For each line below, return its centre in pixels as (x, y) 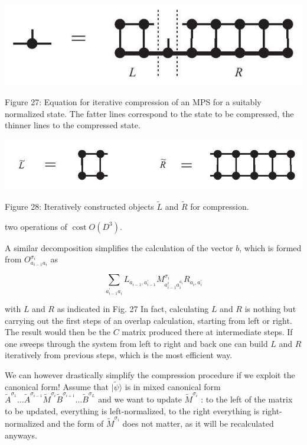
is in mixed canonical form (173, 386)
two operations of (36, 226)
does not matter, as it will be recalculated (198, 423)
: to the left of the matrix (247, 399)
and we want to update (140, 399)
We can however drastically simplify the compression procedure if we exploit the (150, 374)
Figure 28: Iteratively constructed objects (79, 207)
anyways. (21, 435)
